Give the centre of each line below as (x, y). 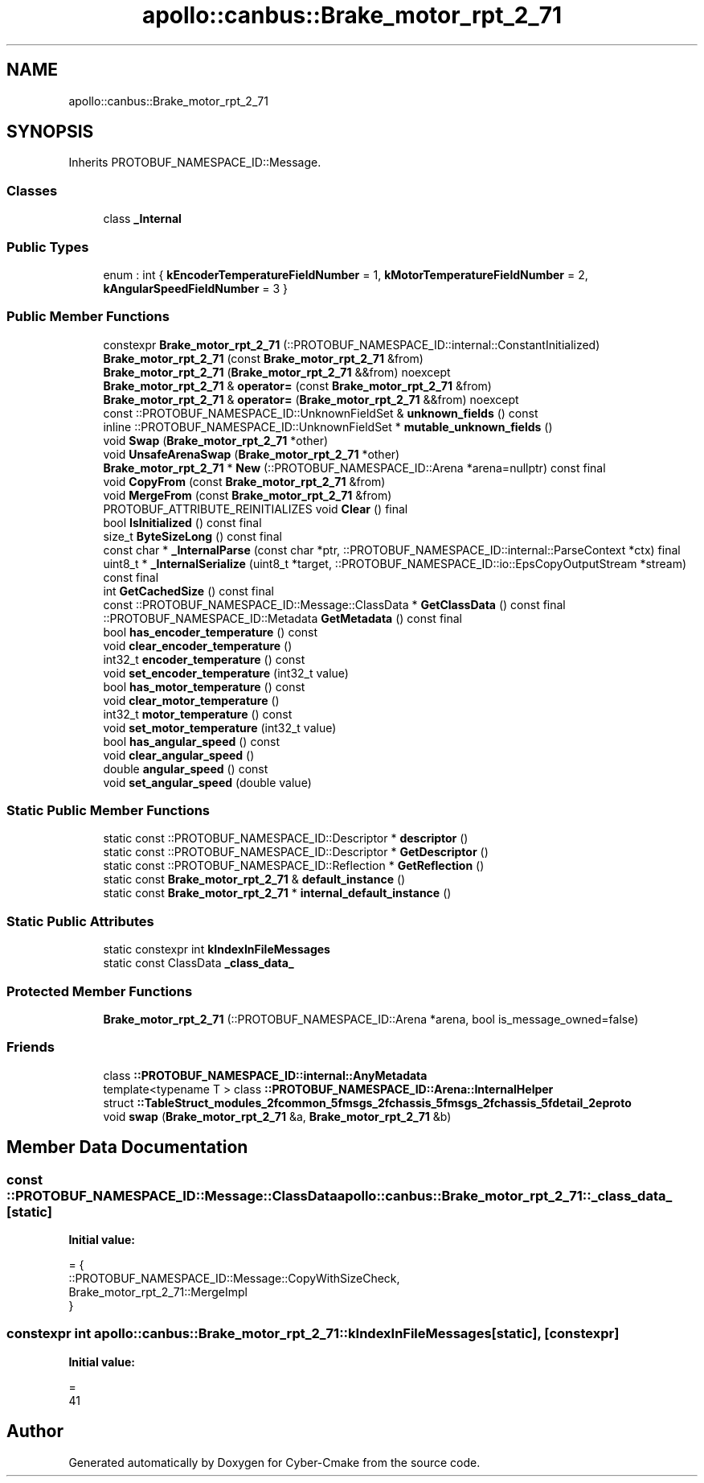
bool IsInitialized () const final (182, 522)
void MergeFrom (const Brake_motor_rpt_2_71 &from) (248, 495)
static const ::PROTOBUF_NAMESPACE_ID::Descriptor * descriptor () (286, 838)
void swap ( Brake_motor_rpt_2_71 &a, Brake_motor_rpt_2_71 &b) (277, 1116)
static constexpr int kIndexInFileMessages (217, 950)
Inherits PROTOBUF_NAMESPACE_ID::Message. (195, 163)
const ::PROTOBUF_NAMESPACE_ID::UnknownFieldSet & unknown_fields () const (321, 413)
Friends (31, 1047)
